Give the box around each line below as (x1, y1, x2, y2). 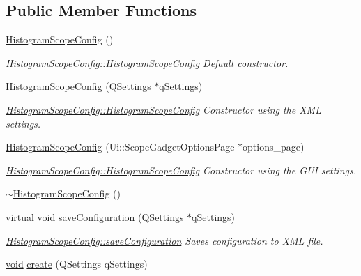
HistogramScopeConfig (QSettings (6, 79, 151, 93)
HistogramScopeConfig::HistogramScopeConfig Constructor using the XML (6, 102, 321, 116)
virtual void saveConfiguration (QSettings (6, 209, 184, 224)
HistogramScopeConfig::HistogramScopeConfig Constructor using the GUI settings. (6, 162, 356, 177)
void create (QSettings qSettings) (6, 256, 148, 271)
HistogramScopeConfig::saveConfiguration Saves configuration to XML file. (6, 233, 323, 247)
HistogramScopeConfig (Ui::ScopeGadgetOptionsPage (6, 139, 235, 154)
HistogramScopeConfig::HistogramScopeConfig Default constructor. (6, 55, 289, 70)
